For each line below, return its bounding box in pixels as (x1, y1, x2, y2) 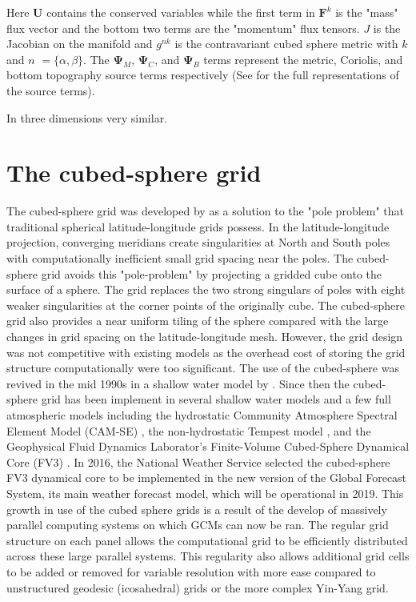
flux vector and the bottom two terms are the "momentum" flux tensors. (6, 19, 360, 36)
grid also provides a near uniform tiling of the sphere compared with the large (6, 312, 389, 329)
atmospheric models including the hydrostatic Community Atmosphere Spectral (6, 407, 398, 423)
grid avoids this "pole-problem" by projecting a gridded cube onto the (41, 265, 382, 282)
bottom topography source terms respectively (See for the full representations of (6, 66, 399, 83)
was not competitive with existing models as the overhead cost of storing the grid (6, 343, 406, 360)
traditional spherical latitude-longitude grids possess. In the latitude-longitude (6, 218, 390, 235)
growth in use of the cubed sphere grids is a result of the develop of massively (6, 500, 387, 517)
